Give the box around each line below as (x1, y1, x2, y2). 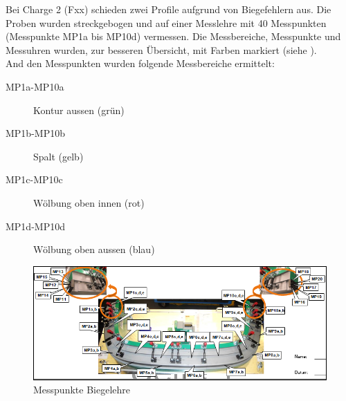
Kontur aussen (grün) (33, 102, 125, 117)
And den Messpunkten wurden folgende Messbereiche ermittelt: (6, 56, 275, 71)
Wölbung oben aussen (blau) (33, 242, 155, 257)
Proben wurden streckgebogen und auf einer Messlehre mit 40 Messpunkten (6, 15, 327, 30)
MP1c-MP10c (6, 172, 63, 187)
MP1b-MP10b (6, 126, 65, 140)
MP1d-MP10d (6, 218, 65, 233)
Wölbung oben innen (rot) (33, 195, 145, 209)
